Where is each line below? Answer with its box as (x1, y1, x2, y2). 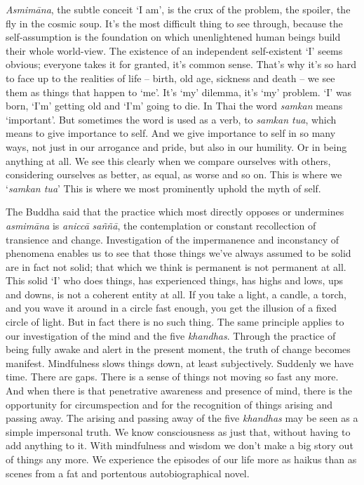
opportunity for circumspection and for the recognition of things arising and (6, 397, 333, 411)
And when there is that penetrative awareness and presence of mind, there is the (6, 383, 353, 398)
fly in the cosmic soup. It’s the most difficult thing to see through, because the (6, 15, 343, 30)
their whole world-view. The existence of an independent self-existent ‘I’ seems (6, 43, 343, 58)
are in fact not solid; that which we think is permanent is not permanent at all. (6, 259, 346, 274)
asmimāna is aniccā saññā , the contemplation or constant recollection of (6, 218, 316, 232)
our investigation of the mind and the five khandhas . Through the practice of (6, 328, 336, 343)
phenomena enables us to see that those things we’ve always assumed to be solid (6, 246, 351, 260)
